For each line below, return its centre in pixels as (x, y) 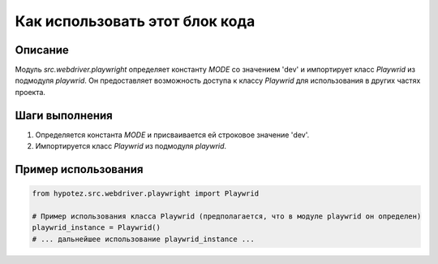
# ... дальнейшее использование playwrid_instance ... (143, 239)
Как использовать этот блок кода (135, 21)
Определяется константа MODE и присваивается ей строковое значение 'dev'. (172, 135)
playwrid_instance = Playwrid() (97, 228)
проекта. (30, 92)
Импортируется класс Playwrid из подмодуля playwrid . (131, 146)
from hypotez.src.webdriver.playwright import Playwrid (146, 194)
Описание (42, 50)
